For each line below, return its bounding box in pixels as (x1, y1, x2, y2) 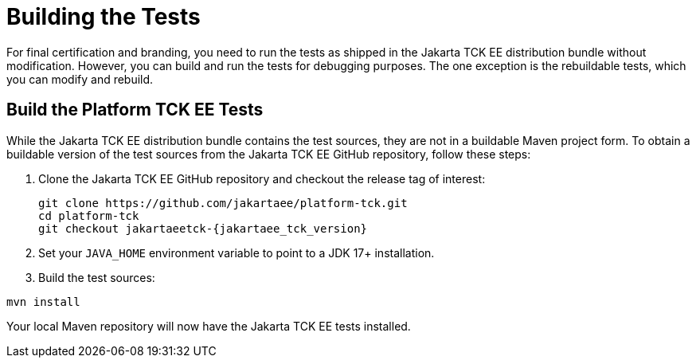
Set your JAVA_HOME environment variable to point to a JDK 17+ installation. (38, 245, 435, 260)
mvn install (6, 295, 80, 308)
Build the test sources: (38, 270, 155, 284)
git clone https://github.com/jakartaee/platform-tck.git (38, 196, 408, 209)
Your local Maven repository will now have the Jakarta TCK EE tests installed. (6, 319, 411, 333)
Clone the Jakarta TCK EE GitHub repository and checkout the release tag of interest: (38, 171, 486, 186)
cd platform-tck (38, 209, 139, 222)
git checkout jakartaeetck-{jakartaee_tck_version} (38, 221, 368, 235)
